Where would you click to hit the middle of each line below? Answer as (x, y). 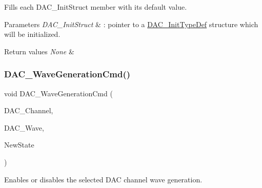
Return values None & (39, 51)
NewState (19, 145)
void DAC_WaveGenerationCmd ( (58, 93)
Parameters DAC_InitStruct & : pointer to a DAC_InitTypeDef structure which (131, 24)
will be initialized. (32, 34)
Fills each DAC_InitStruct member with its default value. (96, 7)
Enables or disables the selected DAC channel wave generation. (103, 179)
